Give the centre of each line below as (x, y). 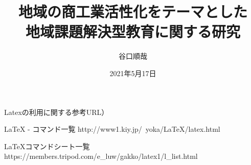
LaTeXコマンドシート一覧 (47, 146)
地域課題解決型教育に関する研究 (133, 31)
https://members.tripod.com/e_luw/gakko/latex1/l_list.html (101, 156)
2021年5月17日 (133, 73)
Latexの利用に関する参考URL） (56, 112)
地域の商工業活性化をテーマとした (133, 11)
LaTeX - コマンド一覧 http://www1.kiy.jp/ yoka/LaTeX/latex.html (112, 129)
